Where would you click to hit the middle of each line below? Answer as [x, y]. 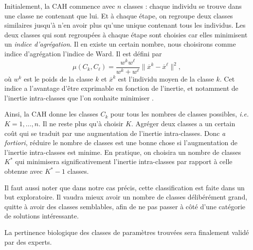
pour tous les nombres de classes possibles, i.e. [180, 114]
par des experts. [28, 242]
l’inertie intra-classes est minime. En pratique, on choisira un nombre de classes [123, 152]
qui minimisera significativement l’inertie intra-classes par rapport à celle [124, 161]
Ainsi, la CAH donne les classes [51, 114]
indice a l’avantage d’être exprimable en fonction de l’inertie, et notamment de [121, 88]
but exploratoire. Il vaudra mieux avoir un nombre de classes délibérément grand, [126, 197]
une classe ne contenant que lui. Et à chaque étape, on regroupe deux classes [119, 15]
